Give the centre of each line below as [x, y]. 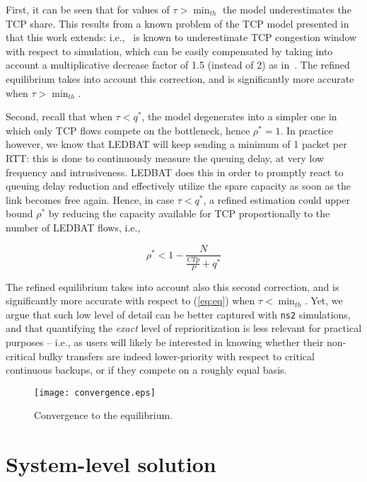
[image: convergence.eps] [95, 392]
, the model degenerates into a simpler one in [239, 116]
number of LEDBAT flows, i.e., [73, 227]
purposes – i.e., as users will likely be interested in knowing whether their [165, 342]
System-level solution [111, 464]
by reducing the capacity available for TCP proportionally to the [189, 213]
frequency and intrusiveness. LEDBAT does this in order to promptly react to [175, 172]
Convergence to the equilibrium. [104, 415]
